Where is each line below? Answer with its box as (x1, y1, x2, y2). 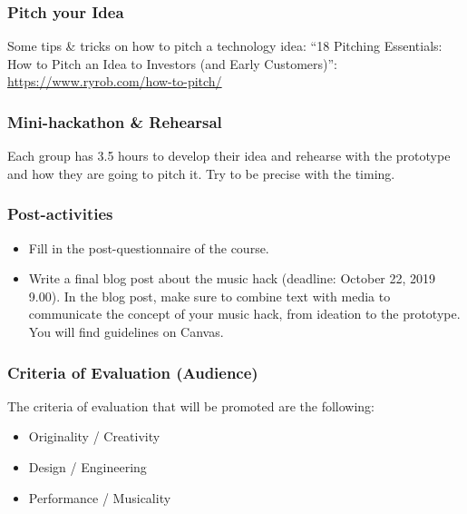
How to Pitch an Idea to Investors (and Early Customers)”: (7, 54, 338, 73)
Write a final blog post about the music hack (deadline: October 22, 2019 (28, 269, 436, 288)
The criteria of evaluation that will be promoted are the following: (7, 396, 375, 415)
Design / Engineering (28, 458, 147, 476)
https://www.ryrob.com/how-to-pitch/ (7, 72, 222, 91)
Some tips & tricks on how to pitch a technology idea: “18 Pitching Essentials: (7, 36, 443, 55)
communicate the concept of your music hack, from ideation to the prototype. (28, 304, 461, 323)
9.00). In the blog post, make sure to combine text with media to (28, 286, 391, 305)
